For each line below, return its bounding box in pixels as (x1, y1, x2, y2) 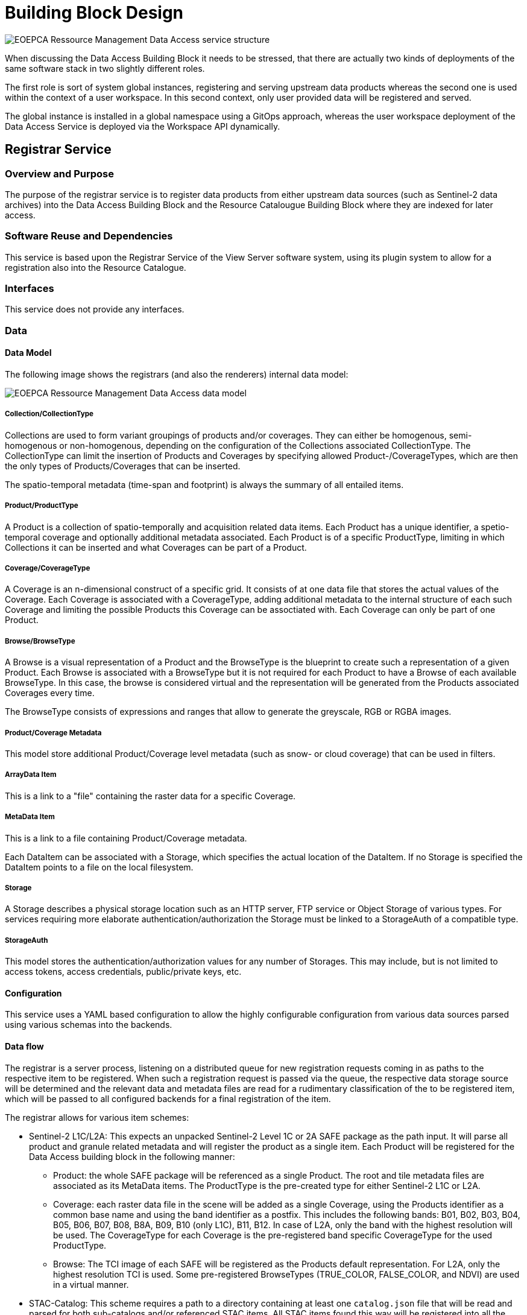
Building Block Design (5, 2, 184, 23)
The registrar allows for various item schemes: (5, 1112, 189, 1123)
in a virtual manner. (53, 1279, 129, 1290)
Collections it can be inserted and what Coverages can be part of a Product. (5, 542, 307, 553)
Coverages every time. (5, 688, 95, 699)
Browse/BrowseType (5, 636, 75, 645)
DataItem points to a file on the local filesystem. (5, 861, 194, 872)
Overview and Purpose (5, 167, 115, 180)
